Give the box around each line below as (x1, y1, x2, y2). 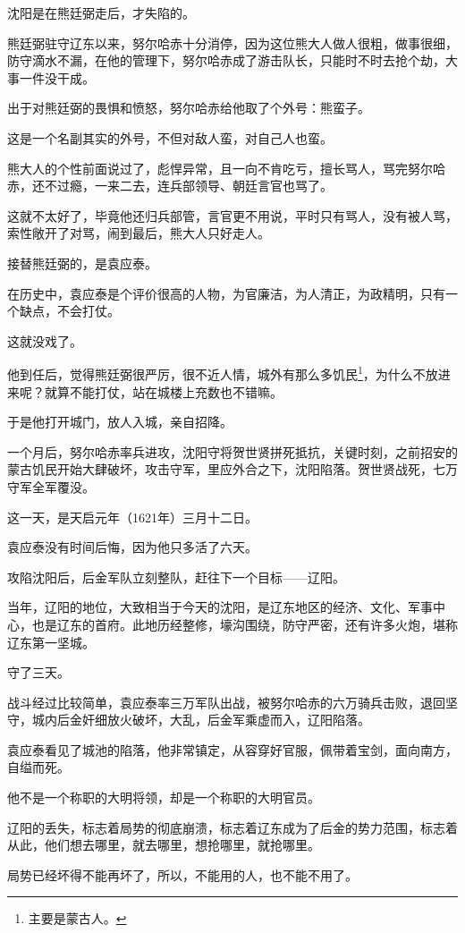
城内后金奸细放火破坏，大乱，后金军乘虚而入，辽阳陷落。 (31, 710, 370, 729)
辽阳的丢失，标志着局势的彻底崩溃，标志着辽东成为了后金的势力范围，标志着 (7, 818, 458, 836)
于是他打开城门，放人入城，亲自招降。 (7, 412, 232, 431)
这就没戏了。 (7, 331, 82, 350)
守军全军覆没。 (7, 477, 95, 496)
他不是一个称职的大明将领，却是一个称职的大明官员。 (7, 788, 320, 807)
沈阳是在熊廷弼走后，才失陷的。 (7, 4, 195, 21)
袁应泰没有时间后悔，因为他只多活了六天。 (7, 538, 258, 556)
